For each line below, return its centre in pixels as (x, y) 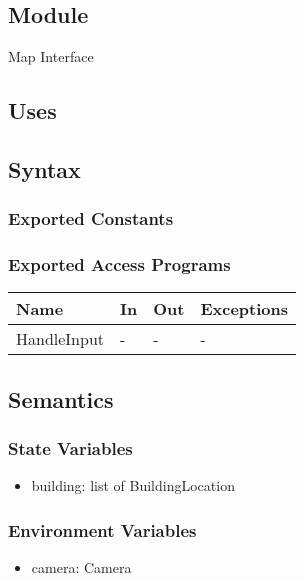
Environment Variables (102, 529)
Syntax (44, 168)
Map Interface (51, 56)
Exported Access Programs (119, 264)
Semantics (61, 398)
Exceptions (244, 309)
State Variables (70, 448)
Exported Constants (91, 218)
